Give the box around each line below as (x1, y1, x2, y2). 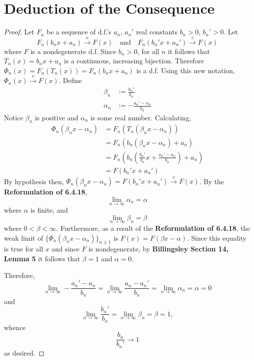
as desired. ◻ (4, 347, 45, 358)
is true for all (4, 244, 43, 254)
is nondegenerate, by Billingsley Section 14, (88, 244, 229, 254)
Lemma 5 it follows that (4, 253, 80, 263)
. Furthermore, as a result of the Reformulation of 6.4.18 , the (56, 223, 251, 233)
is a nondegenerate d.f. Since (30, 46, 116, 56)
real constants (136, 27, 178, 37)
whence (4, 322, 26, 332)
